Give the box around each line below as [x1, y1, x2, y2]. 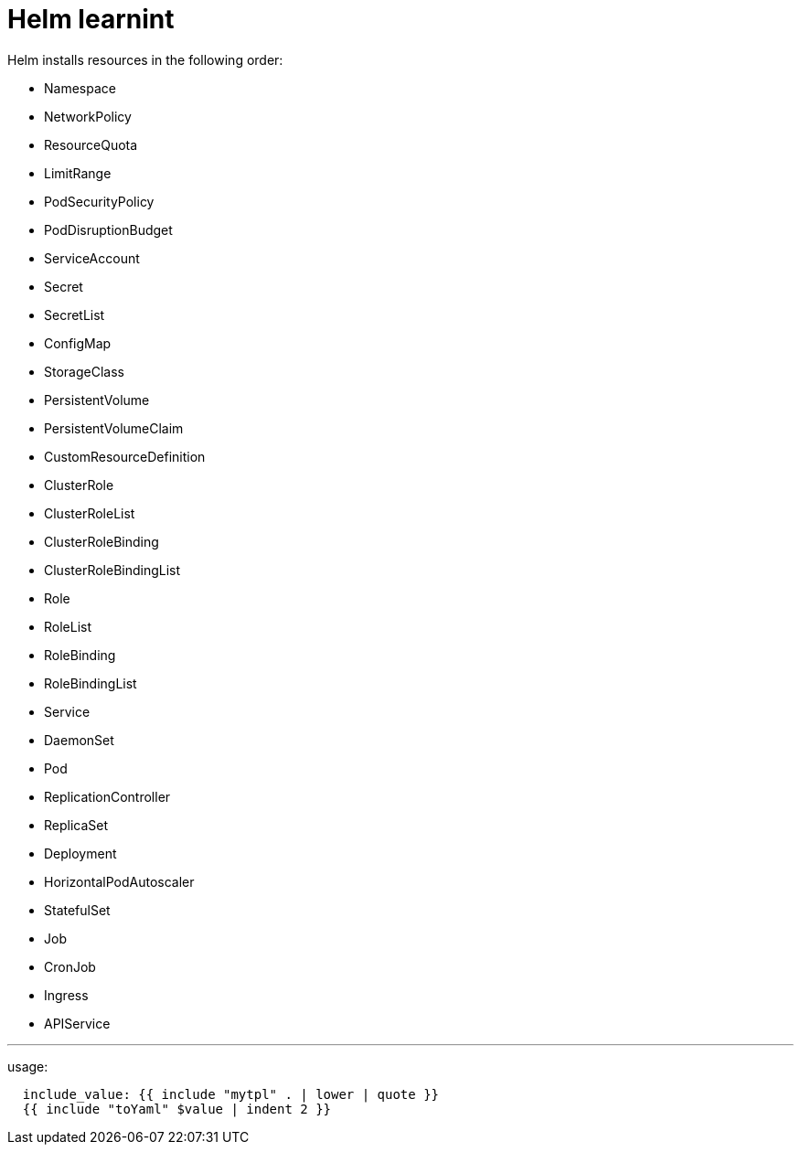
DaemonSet [44, 731, 114, 748]
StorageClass [44, 363, 124, 379]
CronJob [44, 958, 96, 975]
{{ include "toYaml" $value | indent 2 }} [22, 1101, 332, 1116]
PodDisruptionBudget [44, 221, 173, 238]
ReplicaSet [44, 816, 109, 833]
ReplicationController [44, 788, 171, 805]
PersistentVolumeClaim [44, 420, 184, 436]
